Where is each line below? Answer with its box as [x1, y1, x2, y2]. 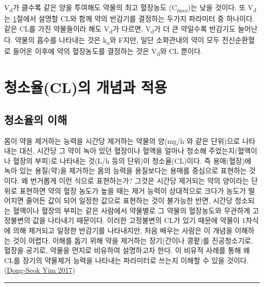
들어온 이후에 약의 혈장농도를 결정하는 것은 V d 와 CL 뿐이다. [13, 45, 203, 57]
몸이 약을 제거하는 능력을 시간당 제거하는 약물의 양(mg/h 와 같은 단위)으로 [4, 135, 240, 146]
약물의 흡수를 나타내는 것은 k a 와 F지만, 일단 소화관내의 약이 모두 [15, 34, 220, 46]
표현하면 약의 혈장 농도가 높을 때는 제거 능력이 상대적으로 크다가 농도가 [19, 185, 246, 196]
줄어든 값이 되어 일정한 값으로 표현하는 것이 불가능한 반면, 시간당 [26, 195, 233, 206]
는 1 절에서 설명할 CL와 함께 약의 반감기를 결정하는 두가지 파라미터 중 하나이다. [4, 13, 255, 24]
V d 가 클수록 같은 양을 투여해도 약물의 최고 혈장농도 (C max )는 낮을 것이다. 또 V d [4, 2, 257, 14]
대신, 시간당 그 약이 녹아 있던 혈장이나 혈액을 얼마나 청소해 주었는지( [19, 145, 238, 156]
